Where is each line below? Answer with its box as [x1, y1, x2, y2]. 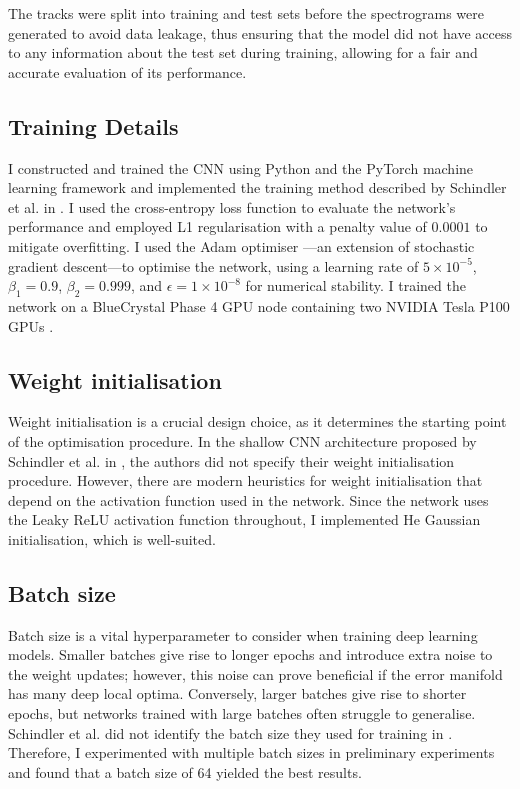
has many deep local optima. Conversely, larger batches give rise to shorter [8, 683, 467, 704]
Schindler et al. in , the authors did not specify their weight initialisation [8, 450, 455, 471]
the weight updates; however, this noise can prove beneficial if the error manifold [8, 663, 503, 684]
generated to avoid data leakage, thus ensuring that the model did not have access [8, 22, 512, 43]
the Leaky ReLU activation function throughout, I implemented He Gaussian [8, 509, 481, 530]
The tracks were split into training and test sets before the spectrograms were [8, 3, 484, 23]
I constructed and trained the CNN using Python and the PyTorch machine [8, 157, 474, 178]
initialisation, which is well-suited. [8, 528, 216, 549]
